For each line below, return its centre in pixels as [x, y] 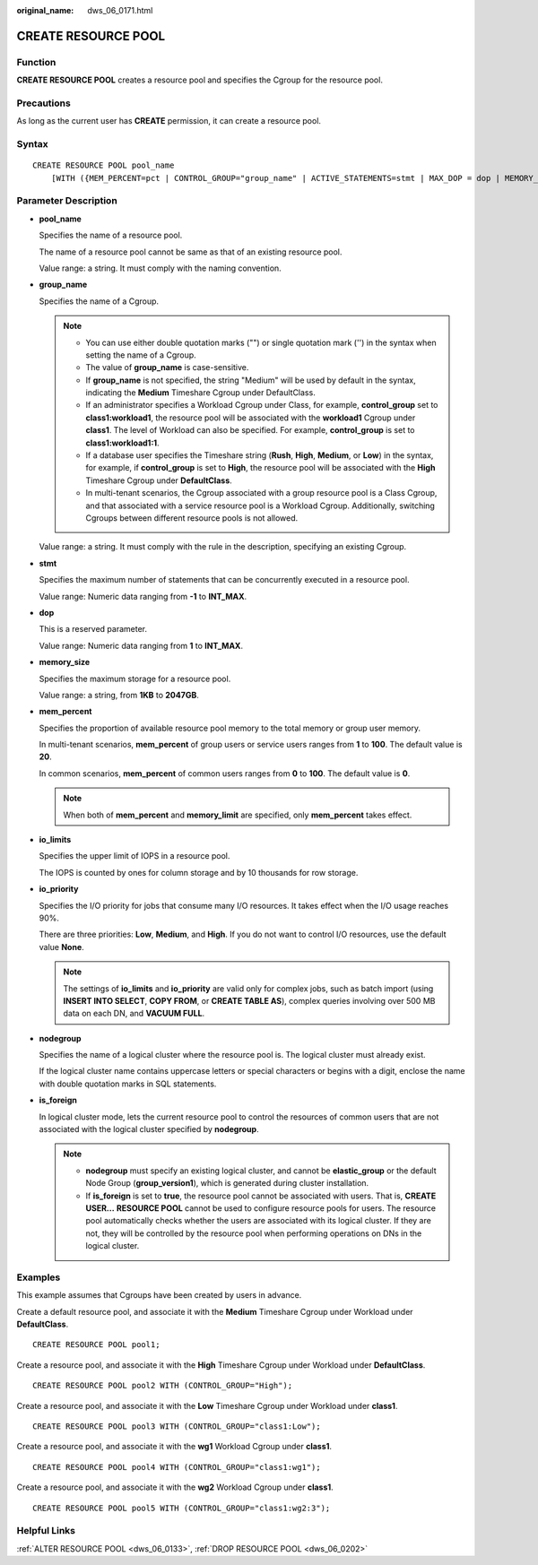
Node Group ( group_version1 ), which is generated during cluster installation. [227, 1183]
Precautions [43, 103]
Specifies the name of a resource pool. [111, 235]
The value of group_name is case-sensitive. [167, 367]
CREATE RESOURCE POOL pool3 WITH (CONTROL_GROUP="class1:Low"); [177, 1427]
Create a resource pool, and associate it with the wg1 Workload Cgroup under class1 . [174, 1447]
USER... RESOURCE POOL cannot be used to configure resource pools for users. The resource [261, 1208]
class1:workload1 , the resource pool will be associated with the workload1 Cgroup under [251, 418]
